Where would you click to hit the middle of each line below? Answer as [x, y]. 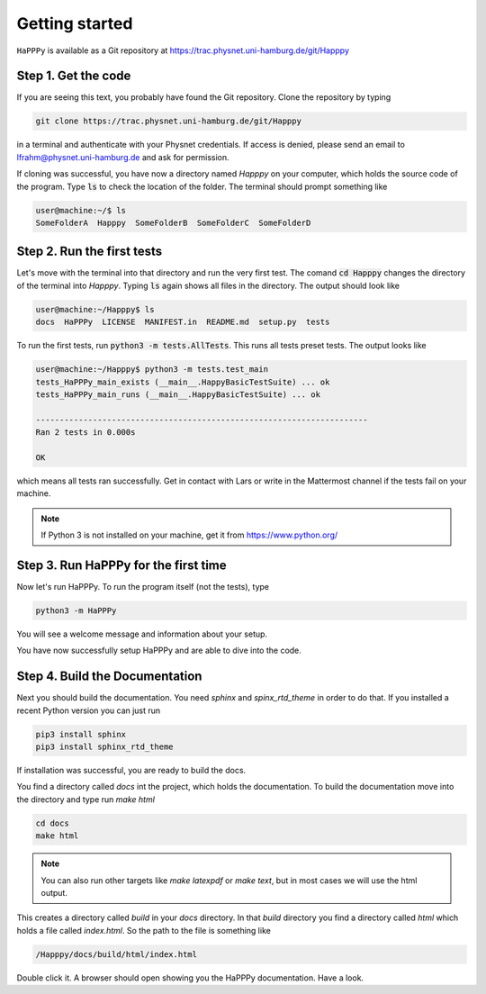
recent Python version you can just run [89, 710]
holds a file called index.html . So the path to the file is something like [144, 930]
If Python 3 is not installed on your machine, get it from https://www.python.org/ [189, 535]
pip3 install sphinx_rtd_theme [105, 747]
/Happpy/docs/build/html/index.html [117, 954]
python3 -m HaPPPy [76, 610]
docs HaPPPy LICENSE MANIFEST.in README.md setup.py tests [183, 322]
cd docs [52, 823]
